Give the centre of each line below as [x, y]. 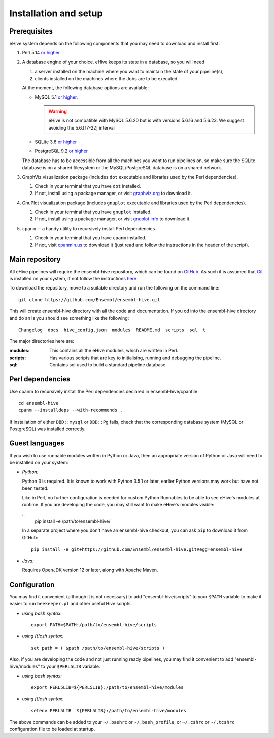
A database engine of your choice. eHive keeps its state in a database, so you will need [113, 62]
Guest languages [37, 443]
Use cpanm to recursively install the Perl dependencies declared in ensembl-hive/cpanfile [104, 392]
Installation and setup [56, 13]
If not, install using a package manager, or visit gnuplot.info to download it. [113, 219]
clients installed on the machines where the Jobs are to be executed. [107, 78]
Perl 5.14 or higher [41, 53]
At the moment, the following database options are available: [85, 88]
